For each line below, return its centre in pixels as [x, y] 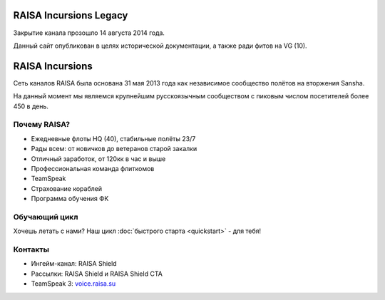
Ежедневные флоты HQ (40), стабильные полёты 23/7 [113, 138]
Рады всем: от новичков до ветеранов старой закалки [114, 149]
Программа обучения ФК [70, 199]
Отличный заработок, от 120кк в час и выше [98, 159]
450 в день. [31, 106]
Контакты [31, 249]
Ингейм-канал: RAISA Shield [74, 264]
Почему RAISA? [42, 125]
